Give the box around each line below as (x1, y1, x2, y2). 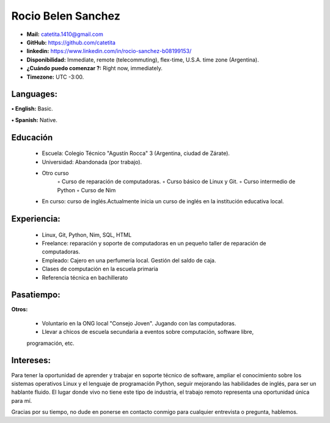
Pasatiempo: (11, 290, 61, 300)
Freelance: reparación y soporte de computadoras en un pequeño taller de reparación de (42, 239, 266, 247)
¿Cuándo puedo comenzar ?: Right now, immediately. (26, 65, 163, 72)
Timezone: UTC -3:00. (26, 73, 84, 81)
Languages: (11, 89, 58, 99)
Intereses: (11, 355, 51, 366)
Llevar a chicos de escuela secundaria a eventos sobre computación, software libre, (42, 328, 254, 336)
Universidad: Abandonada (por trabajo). (42, 158, 142, 165)
